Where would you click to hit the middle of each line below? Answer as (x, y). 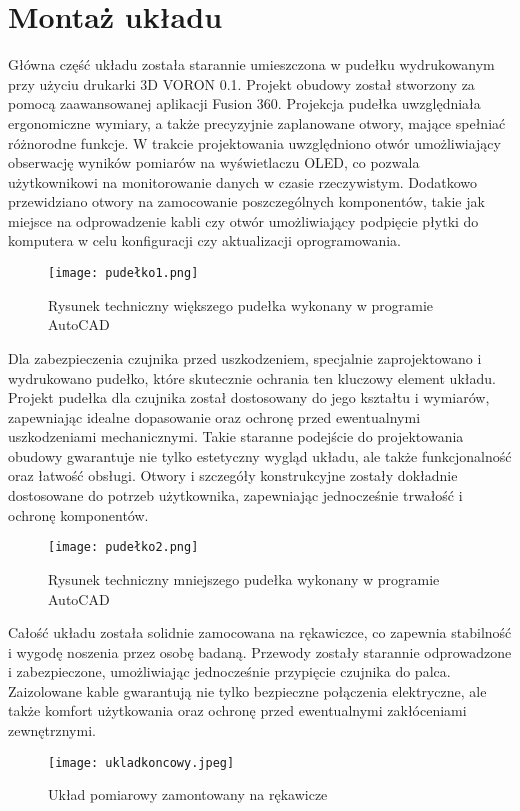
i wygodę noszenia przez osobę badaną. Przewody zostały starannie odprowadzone (260, 651)
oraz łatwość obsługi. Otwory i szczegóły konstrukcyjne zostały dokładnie (233, 475)
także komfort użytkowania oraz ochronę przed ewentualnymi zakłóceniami (237, 710)
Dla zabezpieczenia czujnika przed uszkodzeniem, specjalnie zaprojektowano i (245, 357)
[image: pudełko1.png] (123, 273)
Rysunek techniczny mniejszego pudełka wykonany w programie (244, 578)
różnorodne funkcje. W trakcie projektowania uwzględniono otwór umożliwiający (254, 142)
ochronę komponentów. (78, 514)
